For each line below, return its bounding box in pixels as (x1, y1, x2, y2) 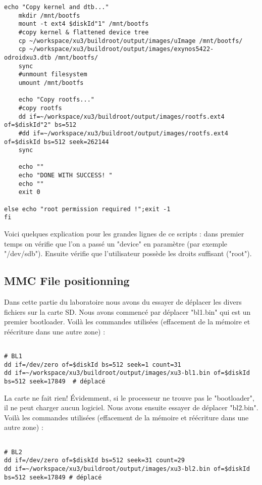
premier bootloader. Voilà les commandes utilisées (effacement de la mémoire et (4, 316, 250, 327)
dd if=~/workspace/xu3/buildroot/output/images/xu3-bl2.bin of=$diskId (4, 465, 250, 473)
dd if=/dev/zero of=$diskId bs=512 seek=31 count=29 (4, 457, 185, 464)
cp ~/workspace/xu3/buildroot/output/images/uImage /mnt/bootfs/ (18, 37, 243, 44)
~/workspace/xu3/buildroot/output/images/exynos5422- (29, 45, 214, 53)
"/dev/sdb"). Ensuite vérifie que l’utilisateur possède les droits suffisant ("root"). (4, 248, 252, 259)
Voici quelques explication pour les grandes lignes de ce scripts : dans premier (4, 228, 244, 239)
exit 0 (18, 188, 40, 196)
